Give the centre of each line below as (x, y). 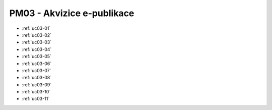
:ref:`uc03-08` (37, 78)
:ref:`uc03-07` (37, 70)
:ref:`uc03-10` (36, 92)
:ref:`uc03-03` (37, 42)
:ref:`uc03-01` (36, 28)
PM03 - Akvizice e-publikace (72, 13)
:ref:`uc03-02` (37, 35)
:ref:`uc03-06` (37, 64)
